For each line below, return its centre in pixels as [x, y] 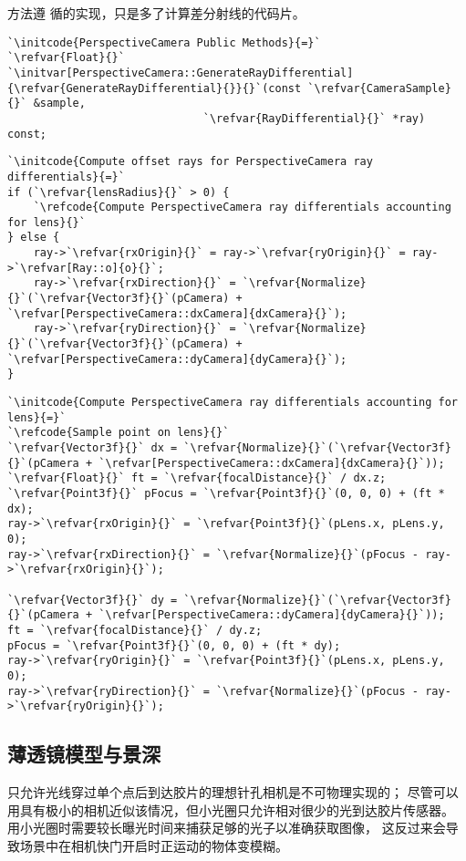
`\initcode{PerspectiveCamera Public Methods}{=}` [164, 42]
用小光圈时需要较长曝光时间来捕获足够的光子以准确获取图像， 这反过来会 [227, 828]
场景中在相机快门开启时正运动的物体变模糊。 [154, 845]
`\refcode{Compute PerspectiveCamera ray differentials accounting [242, 207]
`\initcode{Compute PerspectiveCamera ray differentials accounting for [233, 403]
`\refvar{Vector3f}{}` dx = [93, 448]
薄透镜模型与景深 [84, 754]
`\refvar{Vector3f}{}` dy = [93, 600]
